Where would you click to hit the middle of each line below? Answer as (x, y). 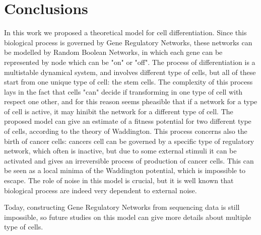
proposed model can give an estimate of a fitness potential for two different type (128, 121)
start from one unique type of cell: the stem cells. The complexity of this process (128, 82)
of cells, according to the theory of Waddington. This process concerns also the (126, 131)
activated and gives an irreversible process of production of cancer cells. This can (129, 160)
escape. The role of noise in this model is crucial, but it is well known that (119, 180)
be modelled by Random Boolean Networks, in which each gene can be (113, 52)
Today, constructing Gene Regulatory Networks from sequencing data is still (122, 207)
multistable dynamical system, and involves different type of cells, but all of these (130, 72)
